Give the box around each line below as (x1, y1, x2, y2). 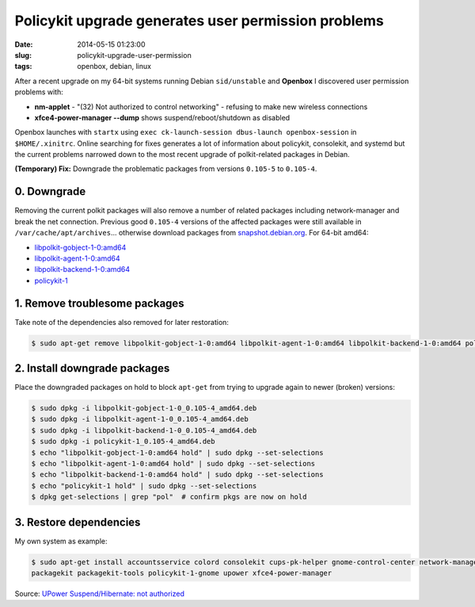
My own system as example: (14, 536, 108, 546)
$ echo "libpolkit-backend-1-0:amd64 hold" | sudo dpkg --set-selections (31, 470, 324, 479)
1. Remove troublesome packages (14, 296, 185, 310)
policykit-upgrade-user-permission (77, 50, 192, 59)
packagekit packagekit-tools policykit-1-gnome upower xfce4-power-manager (31, 569, 332, 578)
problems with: (14, 87, 63, 97)
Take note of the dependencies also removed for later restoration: (14, 317, 230, 326)
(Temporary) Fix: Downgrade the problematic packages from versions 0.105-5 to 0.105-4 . (14, 164, 317, 174)
